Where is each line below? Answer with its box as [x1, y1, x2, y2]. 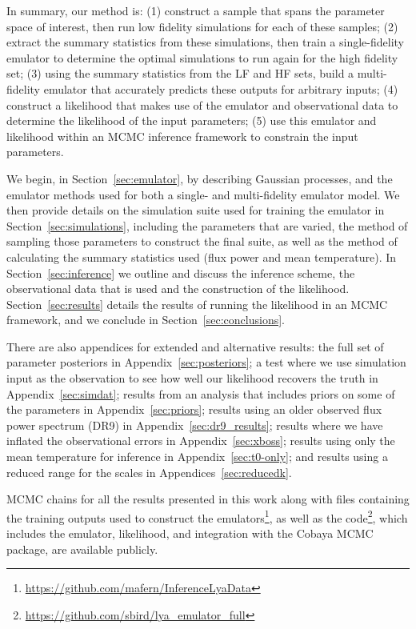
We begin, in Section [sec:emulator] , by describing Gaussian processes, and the [6, 170, 393, 186]
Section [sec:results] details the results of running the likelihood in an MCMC [6, 295, 388, 312]
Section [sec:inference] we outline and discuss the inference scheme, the [6, 264, 355, 281]
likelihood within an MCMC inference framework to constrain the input [6, 127, 358, 144]
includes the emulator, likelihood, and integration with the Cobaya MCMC [6, 525, 374, 542]
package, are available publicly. [6, 540, 158, 557]
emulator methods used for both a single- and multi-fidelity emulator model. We [6, 186, 400, 202]
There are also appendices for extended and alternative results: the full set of [6, 338, 384, 355]
